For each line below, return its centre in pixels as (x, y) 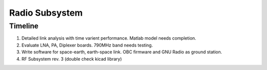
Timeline (24, 26)
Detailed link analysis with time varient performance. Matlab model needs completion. (109, 38)
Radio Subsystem (46, 13)
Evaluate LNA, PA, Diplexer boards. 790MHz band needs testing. (87, 45)
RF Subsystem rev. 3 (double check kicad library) (72, 59)
